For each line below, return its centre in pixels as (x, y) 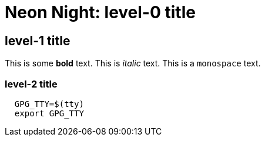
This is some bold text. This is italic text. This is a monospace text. (133, 63)
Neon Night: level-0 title (100, 12)
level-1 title (38, 41)
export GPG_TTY (49, 113)
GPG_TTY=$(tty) (49, 104)
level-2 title (31, 84)
